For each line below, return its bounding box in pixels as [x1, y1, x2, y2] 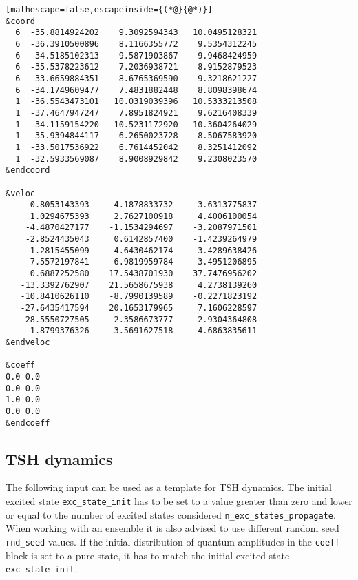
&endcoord [6, 165, 50, 176]
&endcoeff [6, 417, 50, 428]
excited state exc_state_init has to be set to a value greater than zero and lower [6, 494, 352, 508]
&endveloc [6, 338, 50, 348]
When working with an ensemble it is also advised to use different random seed [6, 521, 339, 535]
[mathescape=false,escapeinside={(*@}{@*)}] [6, 5, 213, 14]
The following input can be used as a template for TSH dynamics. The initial [6, 480, 332, 495]
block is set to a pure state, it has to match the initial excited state [6, 548, 290, 562]
